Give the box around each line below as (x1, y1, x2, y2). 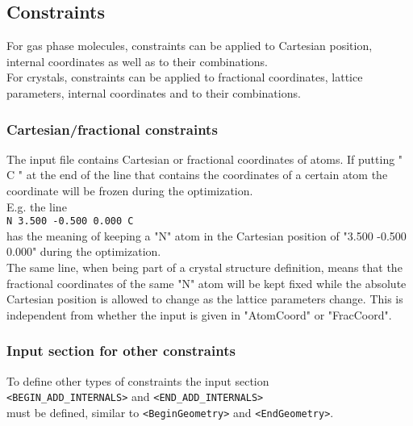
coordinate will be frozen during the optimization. (6, 182, 253, 198)
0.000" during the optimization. (6, 243, 161, 260)
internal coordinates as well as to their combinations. (6, 52, 268, 69)
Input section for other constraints (6, 340, 236, 361)
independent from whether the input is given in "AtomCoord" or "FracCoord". (6, 306, 392, 323)
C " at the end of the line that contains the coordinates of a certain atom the (6, 166, 388, 183)
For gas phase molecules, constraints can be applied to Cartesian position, (6, 37, 373, 54)
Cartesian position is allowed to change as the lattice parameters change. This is (6, 290, 403, 307)
